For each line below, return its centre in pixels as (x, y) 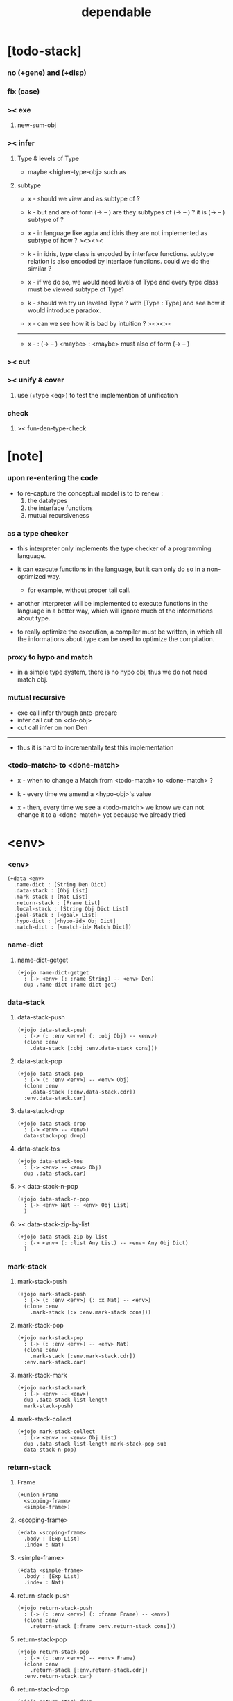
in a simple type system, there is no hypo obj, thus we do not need (112, 672)
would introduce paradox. (64, 310)
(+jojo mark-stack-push (52, 1294)
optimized (32, 576)
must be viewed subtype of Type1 (76, 289)
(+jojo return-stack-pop (53, 1652)
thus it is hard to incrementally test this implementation (95, 747)
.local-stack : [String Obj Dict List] (71, 909)
